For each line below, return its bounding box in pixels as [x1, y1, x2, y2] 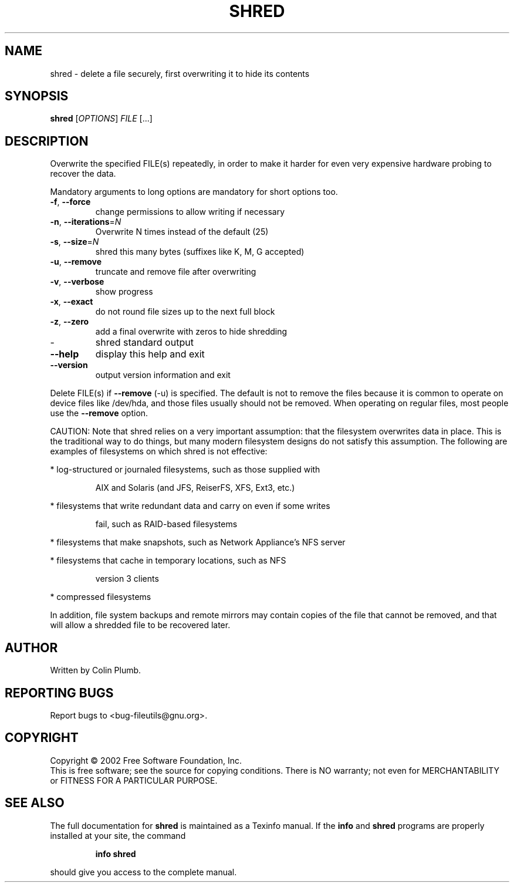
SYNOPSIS [5, 89, 69, 104]
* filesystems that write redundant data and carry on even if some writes [50, 501, 330, 511]
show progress [95, 286, 153, 297]
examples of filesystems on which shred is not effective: [50, 446, 268, 457]
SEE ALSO [5, 795, 65, 811]
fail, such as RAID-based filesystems [95, 519, 238, 529]
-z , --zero [50, 316, 89, 327]
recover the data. [50, 168, 116, 179]
